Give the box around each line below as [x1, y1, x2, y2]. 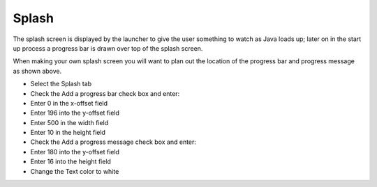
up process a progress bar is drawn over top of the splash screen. [13, 44, 203, 52]
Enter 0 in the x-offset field [30, 99, 108, 107]
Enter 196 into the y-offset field [30, 108, 120, 117]
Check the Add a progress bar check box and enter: [30, 89, 180, 97]
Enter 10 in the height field [30, 129, 106, 137]
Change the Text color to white [30, 167, 119, 175]
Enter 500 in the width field [30, 118, 109, 127]
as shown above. [13, 67, 62, 75]
